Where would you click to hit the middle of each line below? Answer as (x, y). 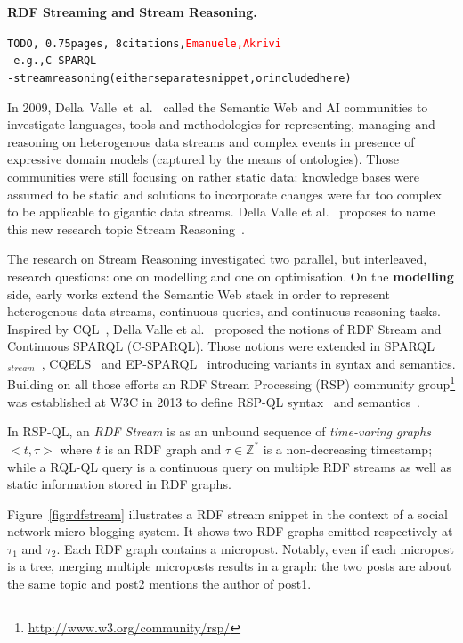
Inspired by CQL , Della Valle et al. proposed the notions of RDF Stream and (224, 328)
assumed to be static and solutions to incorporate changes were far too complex (224, 194)
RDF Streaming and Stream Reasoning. (132, 12)
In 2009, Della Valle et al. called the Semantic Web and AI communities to (218, 106)
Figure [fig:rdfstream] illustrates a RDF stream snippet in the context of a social (227, 513)
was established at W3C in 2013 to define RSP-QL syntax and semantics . (214, 401)
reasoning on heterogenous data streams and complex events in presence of (211, 141)
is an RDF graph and (163, 448)
